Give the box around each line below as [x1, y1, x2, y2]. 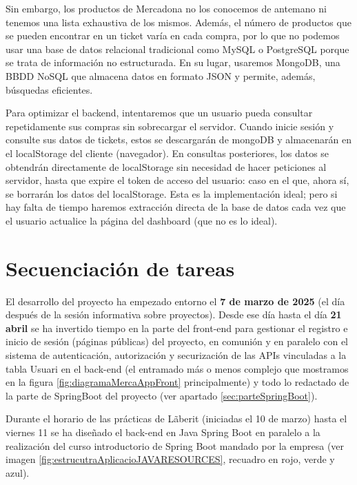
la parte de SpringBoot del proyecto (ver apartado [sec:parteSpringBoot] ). [6, 388, 318, 402]
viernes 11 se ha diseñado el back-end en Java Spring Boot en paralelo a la [6, 424, 320, 439]
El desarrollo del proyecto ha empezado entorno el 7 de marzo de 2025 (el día [6, 293, 345, 308]
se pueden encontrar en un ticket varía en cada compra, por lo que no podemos [6, 28, 340, 43]
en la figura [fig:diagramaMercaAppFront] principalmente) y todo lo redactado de [6, 375, 349, 389]
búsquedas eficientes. [6, 82, 93, 96]
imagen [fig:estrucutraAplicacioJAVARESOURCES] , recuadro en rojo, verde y [6, 452, 335, 466]
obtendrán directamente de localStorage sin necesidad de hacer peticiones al [6, 159, 327, 174]
